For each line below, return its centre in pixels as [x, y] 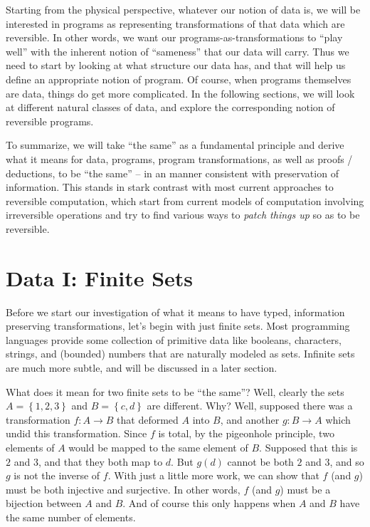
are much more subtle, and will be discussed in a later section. [142, 367]
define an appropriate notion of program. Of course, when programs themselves [179, 79]
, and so [347, 461]
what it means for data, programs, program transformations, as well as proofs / [179, 158]
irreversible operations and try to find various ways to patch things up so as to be [183, 215]
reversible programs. [50, 121]
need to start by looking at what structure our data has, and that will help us [176, 65]
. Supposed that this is [308, 447]
